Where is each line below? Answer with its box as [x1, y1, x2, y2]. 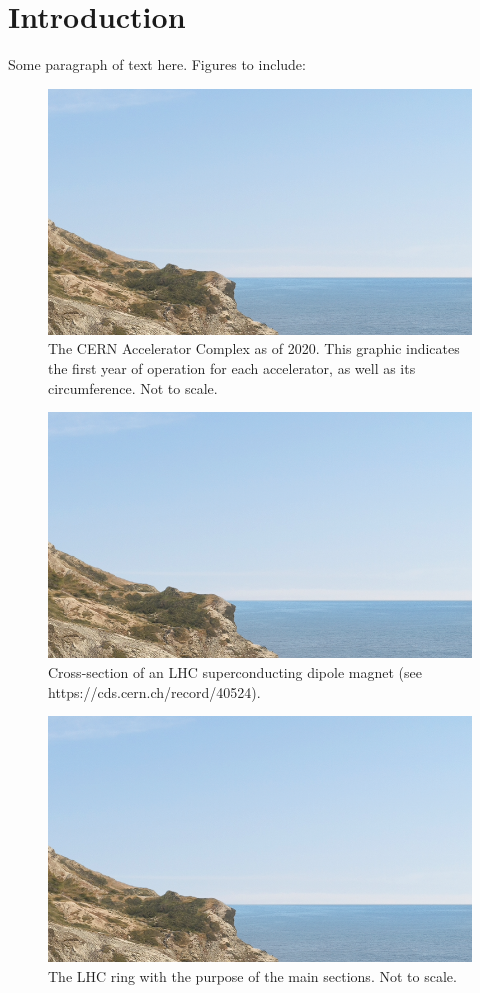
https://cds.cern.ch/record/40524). [48, 681, 261, 702]
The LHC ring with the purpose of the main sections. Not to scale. [48, 965, 457, 986]
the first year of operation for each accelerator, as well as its [48, 358, 416, 379]
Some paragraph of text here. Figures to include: [8, 54, 306, 75]
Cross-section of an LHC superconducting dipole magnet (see [48, 661, 422, 682]
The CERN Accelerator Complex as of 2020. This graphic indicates [48, 338, 460, 359]
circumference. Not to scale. [48, 377, 218, 398]
